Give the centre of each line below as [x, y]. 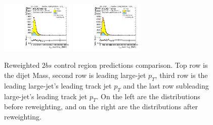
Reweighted [22, 65]
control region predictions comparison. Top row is [131, 65]
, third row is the [181, 75]
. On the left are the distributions [148, 96]
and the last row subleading [166, 85]
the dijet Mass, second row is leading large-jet [75, 75]
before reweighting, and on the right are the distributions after [101, 107]
